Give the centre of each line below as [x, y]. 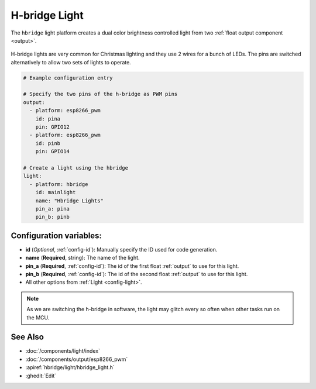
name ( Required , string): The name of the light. [83, 258]
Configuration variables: [56, 235]
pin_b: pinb [53, 217]
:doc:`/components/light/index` [63, 351]
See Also [27, 337]
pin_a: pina [53, 209]
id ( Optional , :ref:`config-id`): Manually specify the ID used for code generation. [121, 249]
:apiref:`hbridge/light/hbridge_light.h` [70, 367]
